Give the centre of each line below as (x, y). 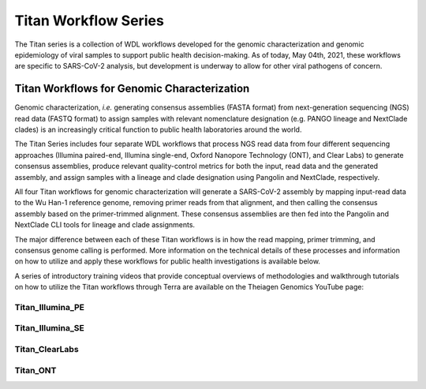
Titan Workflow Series (90, 21)
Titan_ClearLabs (47, 349)
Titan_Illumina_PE (50, 307)
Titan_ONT (35, 370)
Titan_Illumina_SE (49, 328)
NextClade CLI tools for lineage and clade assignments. (105, 225)
